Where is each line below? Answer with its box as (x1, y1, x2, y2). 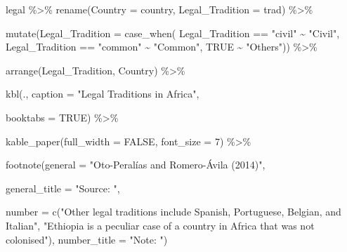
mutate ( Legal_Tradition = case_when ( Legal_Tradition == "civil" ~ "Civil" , (6, 25, 340, 40)
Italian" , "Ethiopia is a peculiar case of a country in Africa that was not (6, 218, 315, 232)
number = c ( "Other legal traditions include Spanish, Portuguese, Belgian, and (6, 204, 341, 219)
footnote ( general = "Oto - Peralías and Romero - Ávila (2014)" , (6, 157, 266, 172)
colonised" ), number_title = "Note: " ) (6, 232, 168, 246)
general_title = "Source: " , (6, 180, 120, 195)
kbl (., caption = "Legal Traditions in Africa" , (6, 86, 199, 101)
